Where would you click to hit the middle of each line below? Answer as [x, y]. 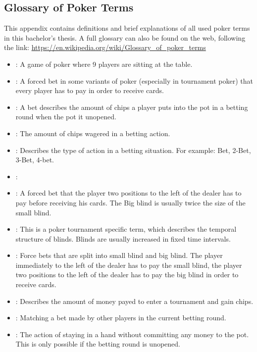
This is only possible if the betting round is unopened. [98, 344]
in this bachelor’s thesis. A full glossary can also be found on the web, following [125, 37]
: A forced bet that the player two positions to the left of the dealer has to [128, 193]
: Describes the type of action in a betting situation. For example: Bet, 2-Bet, [133, 150]
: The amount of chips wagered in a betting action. [93, 133]
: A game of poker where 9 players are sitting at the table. [104, 64]
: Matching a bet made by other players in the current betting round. [121, 318]
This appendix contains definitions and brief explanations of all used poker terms [127, 28]
